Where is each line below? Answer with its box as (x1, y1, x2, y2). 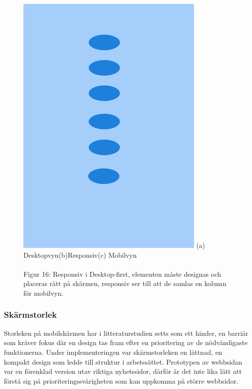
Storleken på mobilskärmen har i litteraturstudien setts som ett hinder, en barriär (4, 328, 249, 338)
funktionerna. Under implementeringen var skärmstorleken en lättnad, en (4, 347, 222, 357)
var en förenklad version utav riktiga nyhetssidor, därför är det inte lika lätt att (4, 366, 242, 376)
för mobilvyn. (23, 287, 64, 298)
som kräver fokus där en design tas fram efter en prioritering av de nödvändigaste (4, 337, 248, 348)
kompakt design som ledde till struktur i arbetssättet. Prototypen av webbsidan (4, 356, 242, 367)
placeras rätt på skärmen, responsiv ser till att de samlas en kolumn (23, 278, 227, 288)
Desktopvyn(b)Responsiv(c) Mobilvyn (23, 249, 137, 260)
